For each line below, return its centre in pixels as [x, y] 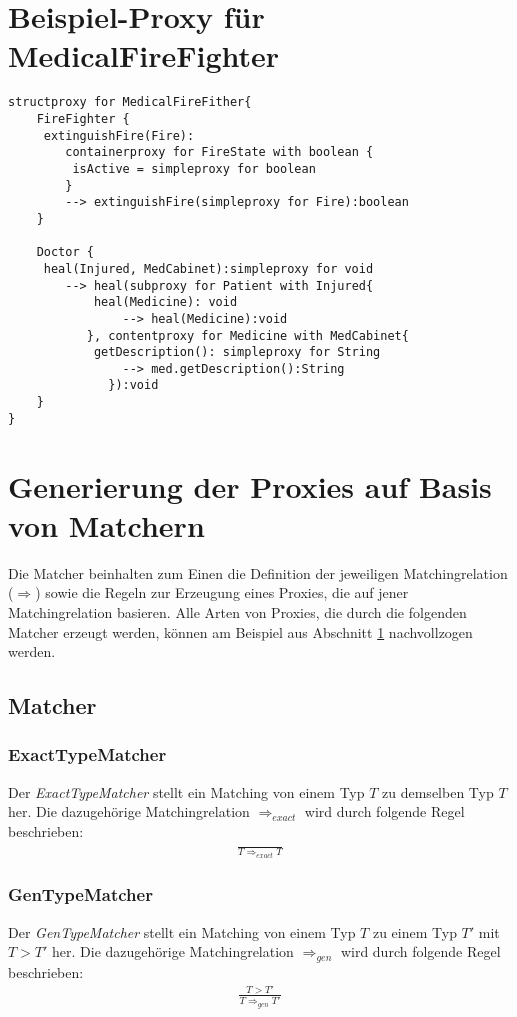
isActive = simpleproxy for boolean [194, 168]
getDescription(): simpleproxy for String [237, 352]
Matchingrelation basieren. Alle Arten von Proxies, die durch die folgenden [237, 611]
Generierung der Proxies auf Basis [250, 485]
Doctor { [65, 252]
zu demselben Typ [438, 791]
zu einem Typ [414, 931]
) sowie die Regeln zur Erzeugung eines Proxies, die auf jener [222, 592]
